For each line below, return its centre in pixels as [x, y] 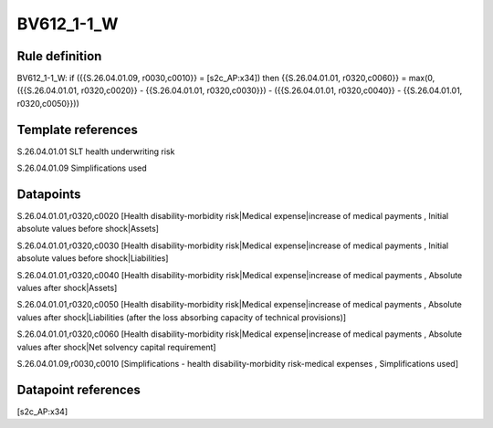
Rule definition [59, 56]
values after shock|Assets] [67, 288]
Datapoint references [79, 389]
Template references [78, 129]
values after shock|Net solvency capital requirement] [116, 347]
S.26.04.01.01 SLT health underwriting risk [96, 151]
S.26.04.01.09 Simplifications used [82, 168]
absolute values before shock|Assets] [88, 229]
